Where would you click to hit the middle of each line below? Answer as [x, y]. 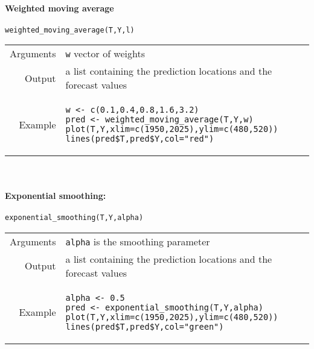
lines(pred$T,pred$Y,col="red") [140, 139]
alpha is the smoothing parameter [138, 241]
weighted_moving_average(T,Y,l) [70, 30]
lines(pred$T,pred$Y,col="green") [145, 326]
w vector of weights [105, 54]
